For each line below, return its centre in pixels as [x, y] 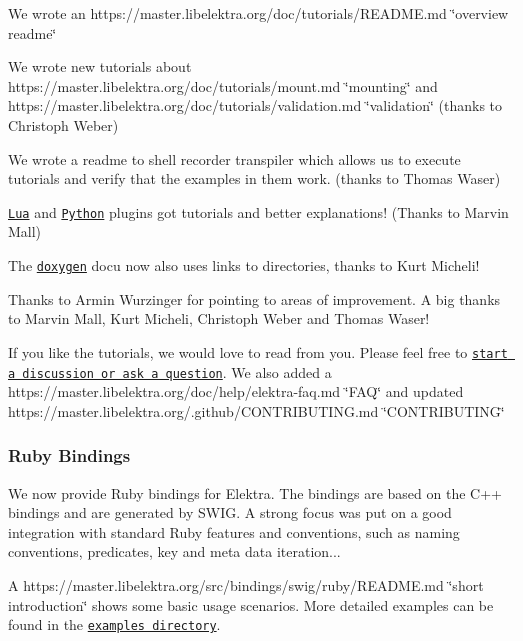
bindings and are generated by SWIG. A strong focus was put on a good [230, 512]
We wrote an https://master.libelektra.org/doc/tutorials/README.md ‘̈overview [258, 13]
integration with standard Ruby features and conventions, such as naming [234, 531]
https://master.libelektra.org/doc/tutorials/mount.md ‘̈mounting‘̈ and [223, 85]
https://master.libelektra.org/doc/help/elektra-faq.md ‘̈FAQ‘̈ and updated [236, 391]
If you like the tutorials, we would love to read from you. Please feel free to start [258, 351]
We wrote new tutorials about [100, 66]
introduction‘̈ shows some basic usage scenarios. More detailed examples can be [251, 604]
